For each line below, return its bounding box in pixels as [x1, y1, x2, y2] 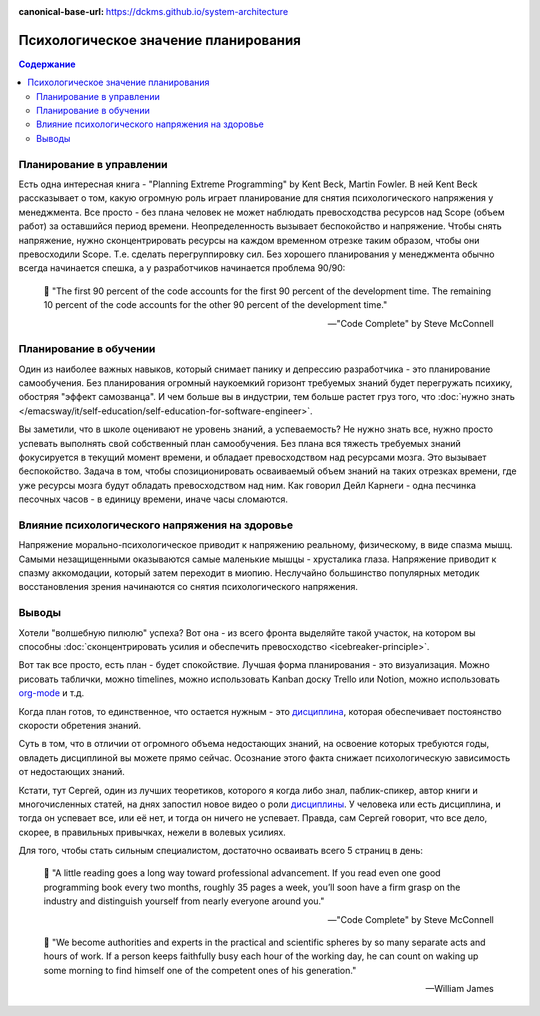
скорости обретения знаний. [18, 719, 142, 731]
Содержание [18, 58, 76, 70]
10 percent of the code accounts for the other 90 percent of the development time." [43, 299, 388, 311]
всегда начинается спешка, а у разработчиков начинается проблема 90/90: [18, 262, 346, 274]
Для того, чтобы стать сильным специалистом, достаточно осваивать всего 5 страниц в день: [18, 845, 424, 857]
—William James [425, 983, 494, 995]
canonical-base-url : [18, 6, 105, 17]
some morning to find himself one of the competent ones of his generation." [43, 964, 357, 976]
